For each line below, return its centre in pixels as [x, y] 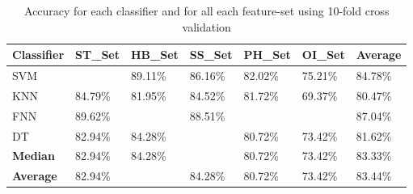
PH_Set [267, 55]
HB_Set [154, 55]
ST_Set [97, 55]
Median [34, 156]
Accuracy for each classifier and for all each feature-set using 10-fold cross [207, 11]
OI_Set [323, 55]
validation [206, 26]
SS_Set [211, 55]
